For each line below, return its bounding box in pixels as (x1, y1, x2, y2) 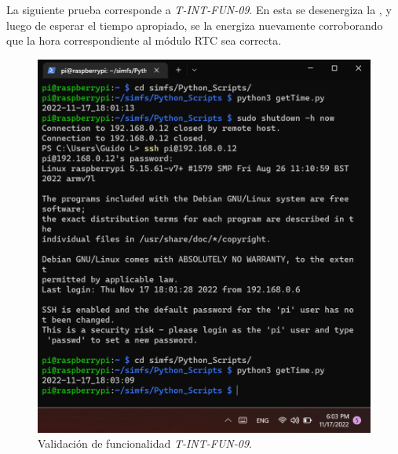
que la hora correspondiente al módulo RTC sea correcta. (6, 32, 282, 49)
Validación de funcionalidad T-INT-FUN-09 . (38, 435, 252, 452)
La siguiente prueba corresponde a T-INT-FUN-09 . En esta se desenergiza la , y (6, 2, 392, 17)
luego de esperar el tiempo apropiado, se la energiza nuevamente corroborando (6, 16, 383, 33)
